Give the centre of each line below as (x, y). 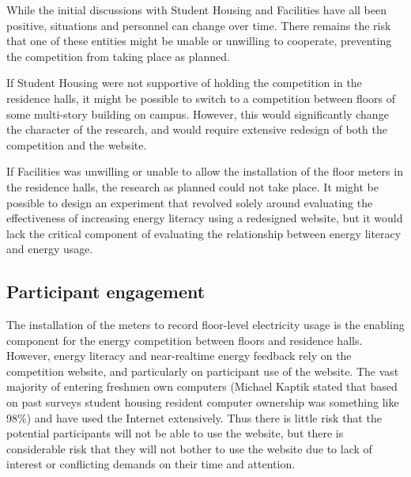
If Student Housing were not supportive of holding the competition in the (184, 83)
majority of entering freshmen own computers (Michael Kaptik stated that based (202, 386)
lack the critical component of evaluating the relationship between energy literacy (204, 233)
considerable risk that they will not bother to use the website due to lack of (189, 448)
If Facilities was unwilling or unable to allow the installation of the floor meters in (205, 171)
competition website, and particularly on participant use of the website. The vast (203, 371)
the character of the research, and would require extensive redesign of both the (197, 129)
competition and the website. (77, 144)
